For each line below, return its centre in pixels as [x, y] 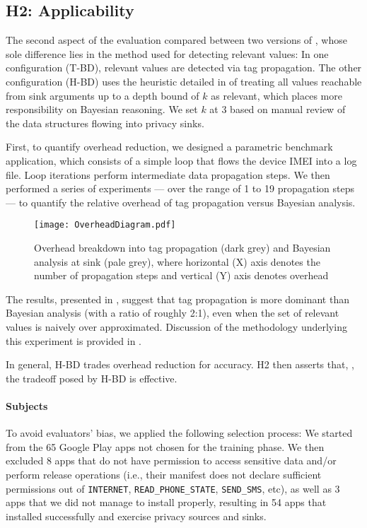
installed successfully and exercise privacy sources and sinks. [136, 516]
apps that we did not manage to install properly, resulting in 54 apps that [166, 502]
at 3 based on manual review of [278, 109]
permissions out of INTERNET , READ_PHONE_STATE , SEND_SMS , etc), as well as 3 [173, 488]
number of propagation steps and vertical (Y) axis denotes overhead [181, 275]
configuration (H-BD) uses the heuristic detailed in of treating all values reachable [184, 81]
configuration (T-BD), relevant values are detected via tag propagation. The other [184, 68]
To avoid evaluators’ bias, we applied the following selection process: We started [179, 433]
